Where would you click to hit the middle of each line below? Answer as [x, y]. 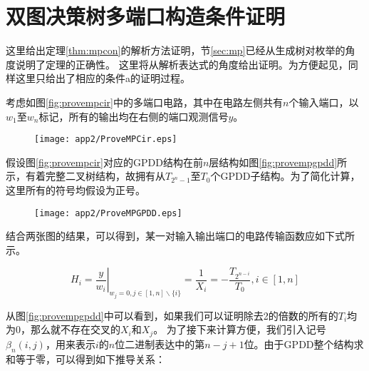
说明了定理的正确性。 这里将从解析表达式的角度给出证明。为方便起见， [182, 64]
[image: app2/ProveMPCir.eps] [106, 139]
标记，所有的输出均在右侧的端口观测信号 [134, 116]
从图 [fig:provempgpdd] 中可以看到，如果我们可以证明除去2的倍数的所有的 [172, 315]
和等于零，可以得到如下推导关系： [85, 359]
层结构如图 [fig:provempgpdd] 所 [278, 162]
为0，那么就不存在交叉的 [63, 329]
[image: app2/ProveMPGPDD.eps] [108, 213]
